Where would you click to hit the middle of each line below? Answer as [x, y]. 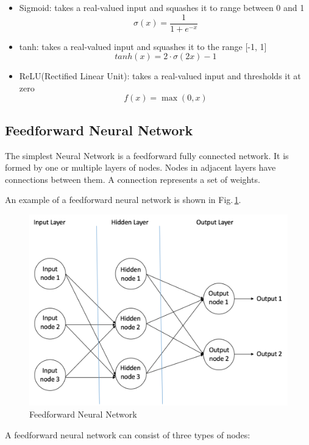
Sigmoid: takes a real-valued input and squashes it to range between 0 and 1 [162, 7]
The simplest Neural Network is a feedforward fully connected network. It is [147, 155]
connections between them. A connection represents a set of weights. [133, 179]
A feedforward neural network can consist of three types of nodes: [128, 434]
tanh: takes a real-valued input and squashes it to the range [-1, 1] [143, 46]
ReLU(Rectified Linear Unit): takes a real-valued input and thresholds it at [160, 76]
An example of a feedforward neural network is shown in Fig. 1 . [123, 200]
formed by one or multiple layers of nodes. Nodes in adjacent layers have [140, 167]
